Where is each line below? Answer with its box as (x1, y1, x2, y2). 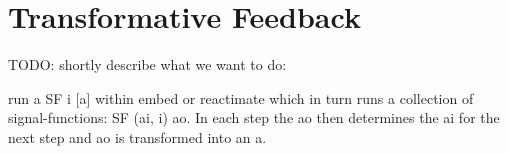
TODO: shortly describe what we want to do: (8, 54, 287, 75)
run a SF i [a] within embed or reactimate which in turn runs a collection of (8, 87, 474, 108)
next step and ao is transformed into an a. (8, 126, 267, 147)
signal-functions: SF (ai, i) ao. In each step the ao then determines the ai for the (8, 107, 500, 128)
